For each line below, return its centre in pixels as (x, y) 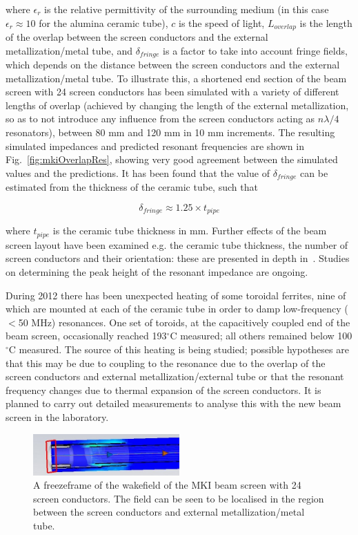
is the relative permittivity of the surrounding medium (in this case (187, 9)
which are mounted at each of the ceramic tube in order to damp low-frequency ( (177, 309)
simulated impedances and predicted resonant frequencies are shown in (155, 146)
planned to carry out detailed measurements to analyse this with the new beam (173, 403)
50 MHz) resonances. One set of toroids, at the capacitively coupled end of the (184, 322)
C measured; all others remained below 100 (261, 336)
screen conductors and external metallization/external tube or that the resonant (175, 376)
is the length (326, 22)
